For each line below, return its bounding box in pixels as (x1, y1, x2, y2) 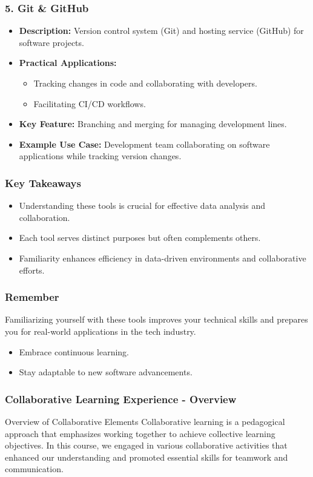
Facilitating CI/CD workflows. (33, 97, 146, 110)
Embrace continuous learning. (19, 345, 129, 358)
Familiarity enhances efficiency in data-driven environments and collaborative (19, 251, 306, 264)
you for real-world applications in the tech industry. (5, 324, 196, 337)
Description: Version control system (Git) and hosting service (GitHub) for (19, 24, 304, 37)
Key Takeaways (5, 175, 81, 190)
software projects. (19, 36, 84, 48)
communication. (5, 462, 64, 475)
